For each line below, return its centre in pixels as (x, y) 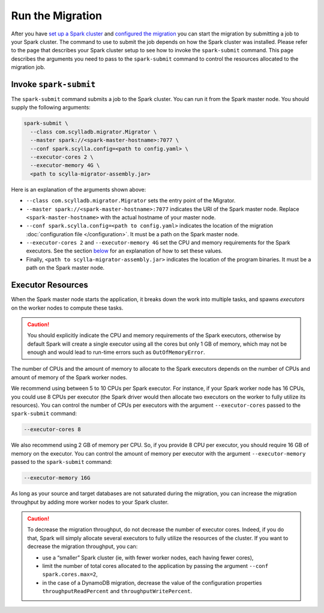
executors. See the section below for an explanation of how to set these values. (124, 251)
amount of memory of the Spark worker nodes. (69, 377)
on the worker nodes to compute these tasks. (67, 308)
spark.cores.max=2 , (70, 575)
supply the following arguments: (51, 108)
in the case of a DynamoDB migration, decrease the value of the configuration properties (152, 582)
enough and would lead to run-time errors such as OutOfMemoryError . (116, 352)
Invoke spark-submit (53, 84)
